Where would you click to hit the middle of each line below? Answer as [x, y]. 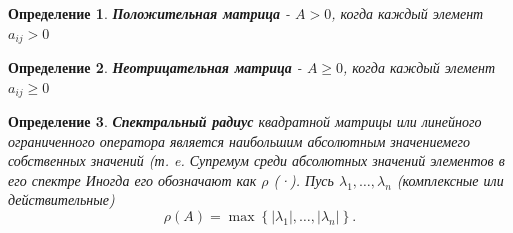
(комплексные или [450, 179]
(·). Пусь [303, 179]
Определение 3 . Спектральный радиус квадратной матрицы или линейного [245, 121]
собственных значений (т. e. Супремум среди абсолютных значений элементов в [256, 160]
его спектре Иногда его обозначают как [132, 179]
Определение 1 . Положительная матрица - [149, 13]
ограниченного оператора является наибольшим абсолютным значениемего [239, 140]
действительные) [61, 199]
